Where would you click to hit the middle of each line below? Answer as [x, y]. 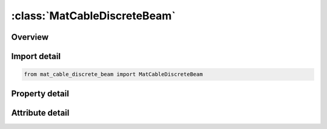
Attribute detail [40, 112]
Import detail [36, 56]
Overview [30, 37]
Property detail [40, 93]
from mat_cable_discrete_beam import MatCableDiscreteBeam [113, 74]
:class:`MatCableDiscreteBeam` [93, 16]
